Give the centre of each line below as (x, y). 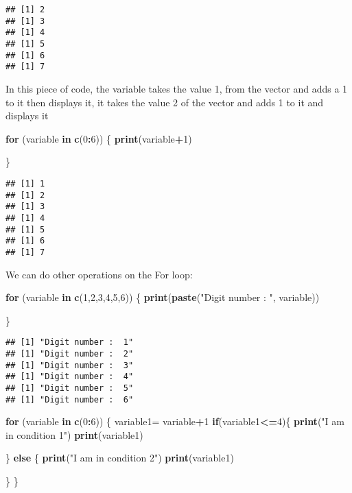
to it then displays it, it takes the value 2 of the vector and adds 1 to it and (165, 102)
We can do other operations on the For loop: (99, 274)
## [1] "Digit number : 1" (70, 342)
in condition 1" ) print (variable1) (74, 434)
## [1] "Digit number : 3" (70, 365)
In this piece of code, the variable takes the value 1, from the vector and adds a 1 (177, 88)
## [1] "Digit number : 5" (70, 388)
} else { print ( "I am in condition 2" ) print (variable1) (120, 458)
